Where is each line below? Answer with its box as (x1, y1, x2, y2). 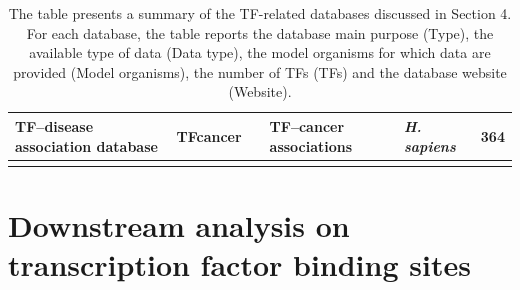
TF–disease (15, 115, 94, 136)
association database (15, 135, 158, 156)
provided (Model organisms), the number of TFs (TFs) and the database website (13, 61, 507, 82)
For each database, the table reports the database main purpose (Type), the (26, 22, 494, 43)
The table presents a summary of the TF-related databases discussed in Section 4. (8, 3, 512, 23)
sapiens (404, 135, 456, 156)
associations (269, 135, 353, 156)
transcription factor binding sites (8, 244, 471, 285)
